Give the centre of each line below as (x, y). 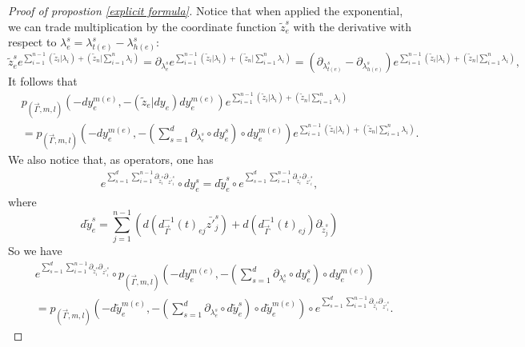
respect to (32, 42)
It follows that (43, 81)
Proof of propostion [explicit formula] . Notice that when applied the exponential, (206, 10)
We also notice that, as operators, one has (111, 160)
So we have (35, 251)
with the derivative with (353, 26)
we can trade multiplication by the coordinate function (142, 26)
